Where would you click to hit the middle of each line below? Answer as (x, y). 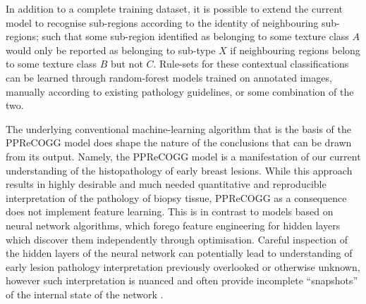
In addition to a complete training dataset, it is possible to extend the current (174, 8)
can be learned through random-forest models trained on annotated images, (169, 77)
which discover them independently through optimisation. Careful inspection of (177, 239)
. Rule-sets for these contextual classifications (251, 64)
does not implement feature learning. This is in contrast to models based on (170, 211)
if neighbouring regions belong (295, 50)
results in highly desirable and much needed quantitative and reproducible (166, 184)
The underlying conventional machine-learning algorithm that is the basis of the (178, 128)
